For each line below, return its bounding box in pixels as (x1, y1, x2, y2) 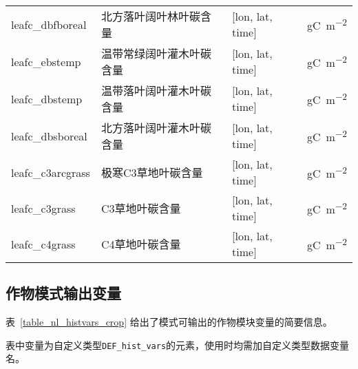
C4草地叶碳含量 (101, 236, 181, 252)
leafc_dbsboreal (11, 127, 87, 144)
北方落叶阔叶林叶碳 (101, 8, 200, 24)
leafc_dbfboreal (11, 16, 87, 32)
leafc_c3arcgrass (11, 164, 90, 180)
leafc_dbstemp (11, 90, 83, 107)
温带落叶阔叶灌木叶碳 (101, 83, 211, 98)
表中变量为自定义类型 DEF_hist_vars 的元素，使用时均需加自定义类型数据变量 (6, 337, 350, 352)
